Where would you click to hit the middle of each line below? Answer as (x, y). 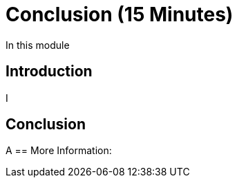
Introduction (49, 72)
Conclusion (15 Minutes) (120, 14)
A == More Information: (59, 151)
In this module (38, 45)
